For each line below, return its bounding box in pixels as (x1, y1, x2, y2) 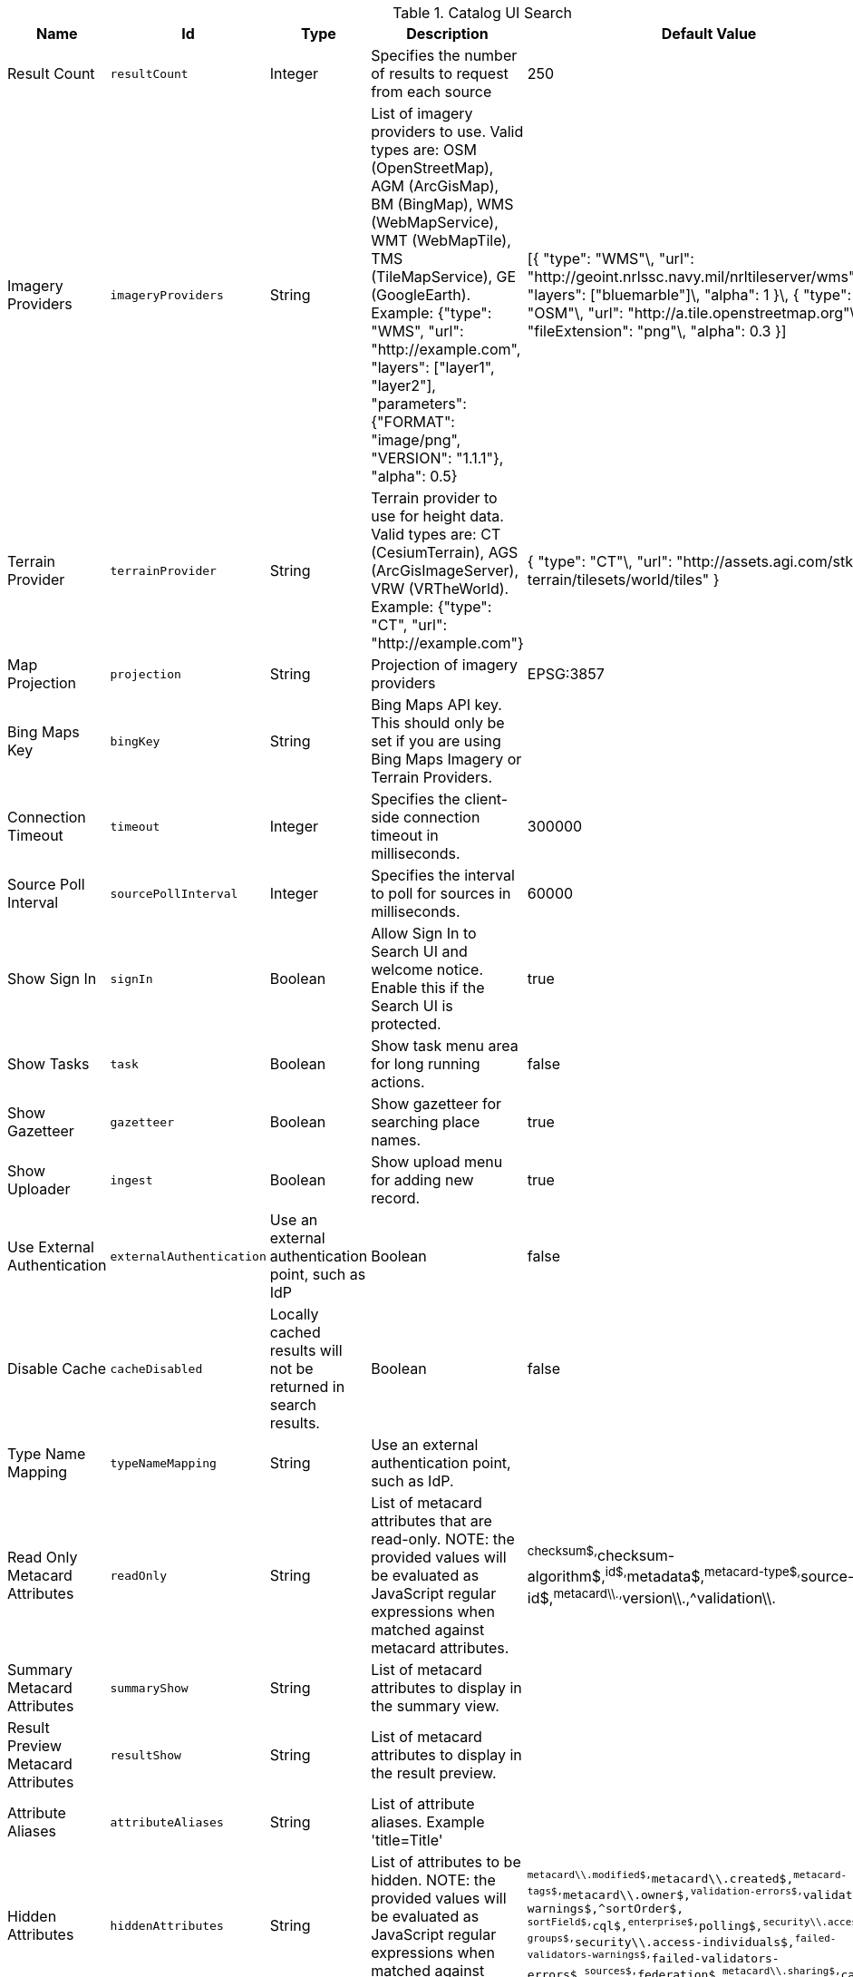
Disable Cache (7, 1359, 106, 1378)
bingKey (110, 734, 160, 748)
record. (371, 1189, 421, 1207)
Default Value (661, 24, 757, 43)
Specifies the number (371, 46, 518, 64)
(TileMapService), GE (371, 268, 517, 286)
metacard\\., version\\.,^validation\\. (553, 1585, 776, 1607)
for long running (371, 1055, 480, 1073)
